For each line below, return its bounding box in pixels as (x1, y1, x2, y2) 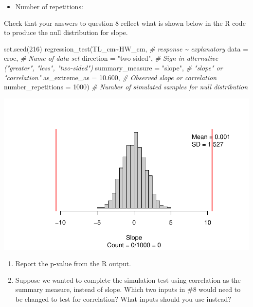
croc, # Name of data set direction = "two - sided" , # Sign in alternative (4, 53, 218, 63)
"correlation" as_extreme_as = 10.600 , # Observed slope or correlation (4, 72, 217, 82)
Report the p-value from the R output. (15, 258, 131, 269)
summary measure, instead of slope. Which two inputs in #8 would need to (15, 284, 241, 294)
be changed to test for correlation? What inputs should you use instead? (15, 293, 231, 304)
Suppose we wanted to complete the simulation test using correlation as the (15, 274, 241, 285)
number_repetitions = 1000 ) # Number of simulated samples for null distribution (4, 82, 248, 92)
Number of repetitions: (15, 1, 83, 11)
